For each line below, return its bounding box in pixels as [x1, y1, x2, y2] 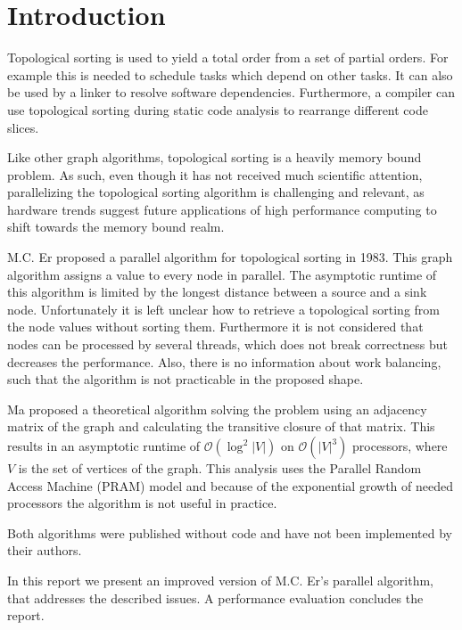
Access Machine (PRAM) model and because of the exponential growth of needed [7, 476, 453, 495]
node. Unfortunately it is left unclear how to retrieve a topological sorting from [7, 299, 440, 318]
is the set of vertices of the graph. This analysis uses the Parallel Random [18, 459, 422, 477]
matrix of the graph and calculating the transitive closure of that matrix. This [7, 417, 435, 436]
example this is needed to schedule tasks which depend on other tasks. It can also [7, 65, 453, 84]
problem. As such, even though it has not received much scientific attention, [7, 165, 423, 184]
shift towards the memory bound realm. [7, 217, 225, 236]
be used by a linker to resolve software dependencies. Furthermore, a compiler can [7, 83, 456, 102]
